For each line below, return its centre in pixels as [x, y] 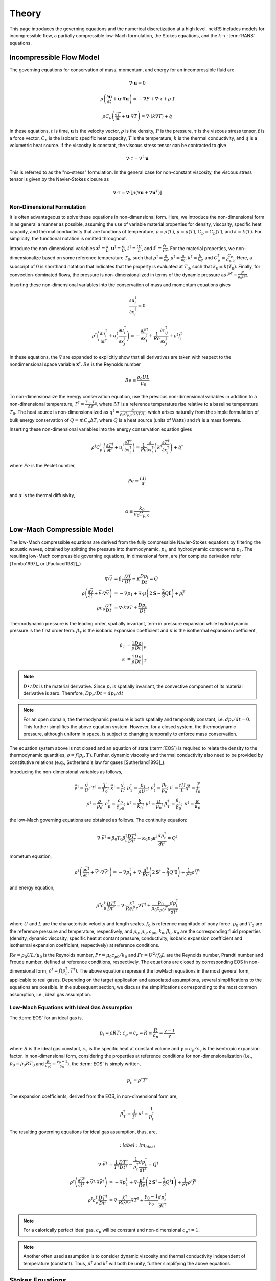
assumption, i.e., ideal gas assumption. [50, 994]
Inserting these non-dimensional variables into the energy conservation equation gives [101, 429]
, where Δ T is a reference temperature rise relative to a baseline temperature [177, 404]
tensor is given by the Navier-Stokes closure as [59, 179]
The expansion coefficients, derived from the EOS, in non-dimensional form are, [94, 1096]
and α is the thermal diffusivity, [42, 495]
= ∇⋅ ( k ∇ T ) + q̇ [157, 116]
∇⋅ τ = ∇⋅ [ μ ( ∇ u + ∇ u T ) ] [137, 192]
